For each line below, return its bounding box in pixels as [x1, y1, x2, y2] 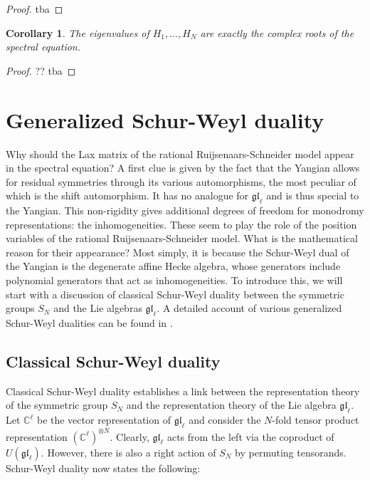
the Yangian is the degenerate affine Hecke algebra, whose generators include [6, 259, 341, 273]
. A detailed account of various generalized [157, 301, 342, 315]
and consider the [189, 412, 261, 427]
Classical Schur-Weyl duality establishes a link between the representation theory [6, 383, 360, 398]
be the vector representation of [36, 412, 171, 427]
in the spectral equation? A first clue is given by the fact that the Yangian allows [6, 160, 360, 175]
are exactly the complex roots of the [200, 25, 354, 40]
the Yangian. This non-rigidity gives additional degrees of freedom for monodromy [6, 203, 364, 218]
